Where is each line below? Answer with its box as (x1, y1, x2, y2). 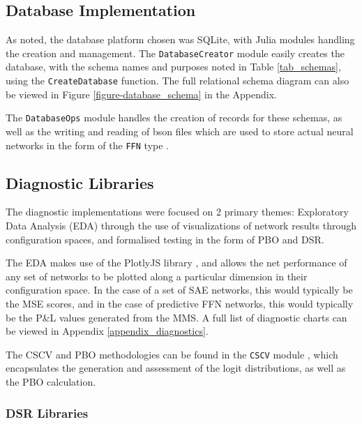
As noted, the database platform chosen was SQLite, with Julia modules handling (6, 32, 355, 47)
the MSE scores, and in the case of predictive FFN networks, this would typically (6, 296, 354, 310)
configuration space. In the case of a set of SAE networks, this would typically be (6, 282, 353, 297)
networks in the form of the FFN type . (6, 137, 169, 152)
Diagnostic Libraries (6, 172, 154, 193)
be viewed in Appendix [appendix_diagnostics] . (6, 324, 209, 338)
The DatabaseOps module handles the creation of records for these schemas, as (6, 110, 342, 125)
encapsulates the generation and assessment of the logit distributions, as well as (6, 361, 346, 375)
